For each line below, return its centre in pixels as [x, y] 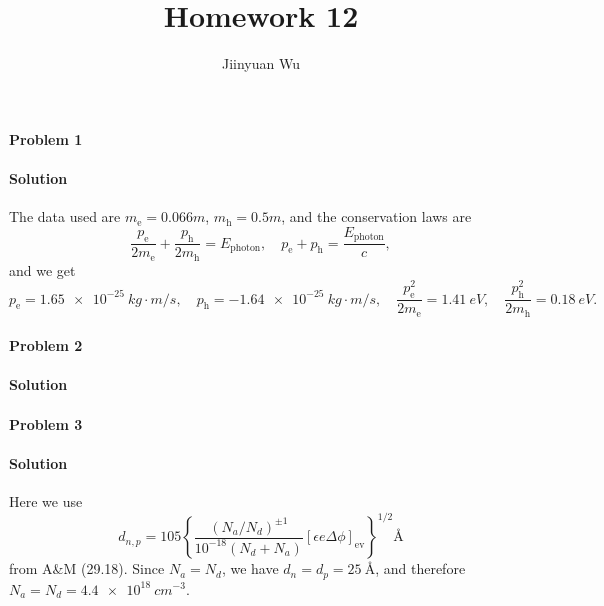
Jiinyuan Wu [260, 63]
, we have [250, 568]
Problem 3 [46, 423]
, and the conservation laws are [376, 216]
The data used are [65, 216]
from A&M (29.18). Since [87, 568]
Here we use [46, 500]
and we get [42, 269]
